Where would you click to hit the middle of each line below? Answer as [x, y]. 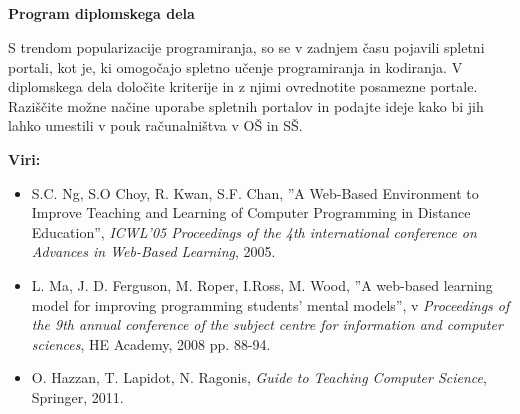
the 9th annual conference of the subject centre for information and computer [267, 324]
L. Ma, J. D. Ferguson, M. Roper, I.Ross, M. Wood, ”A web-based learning [262, 284]
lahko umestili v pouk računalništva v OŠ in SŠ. [155, 125]
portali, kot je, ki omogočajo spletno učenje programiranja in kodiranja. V [235, 66]
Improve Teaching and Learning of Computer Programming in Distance [251, 212]
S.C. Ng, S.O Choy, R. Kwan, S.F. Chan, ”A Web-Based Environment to [255, 192]
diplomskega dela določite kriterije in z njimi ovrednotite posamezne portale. [243, 86]
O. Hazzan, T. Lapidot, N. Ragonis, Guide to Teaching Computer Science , [259, 377]
